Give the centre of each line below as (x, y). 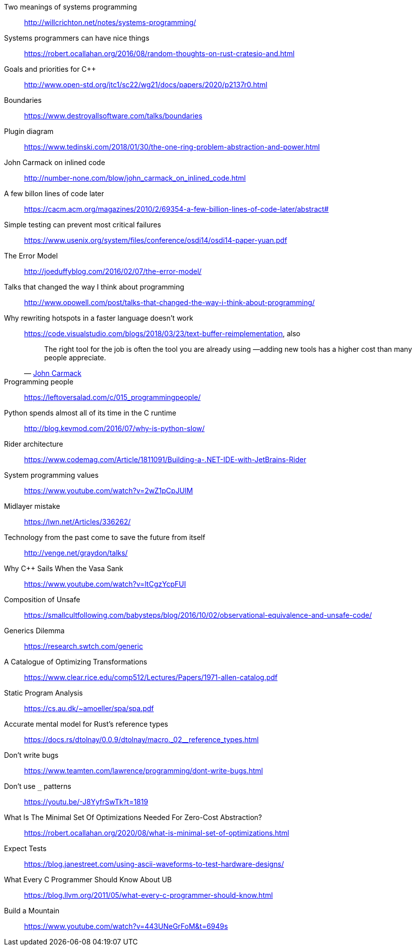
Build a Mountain (32, 911)
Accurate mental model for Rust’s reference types (86, 724)
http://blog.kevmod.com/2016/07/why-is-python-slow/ (114, 428)
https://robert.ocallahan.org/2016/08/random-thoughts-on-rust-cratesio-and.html (159, 53)
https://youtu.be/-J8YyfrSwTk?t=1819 (86, 802)
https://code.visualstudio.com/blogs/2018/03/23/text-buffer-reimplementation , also (162, 333)
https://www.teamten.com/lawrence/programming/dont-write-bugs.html (144, 771)
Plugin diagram (29, 131)
